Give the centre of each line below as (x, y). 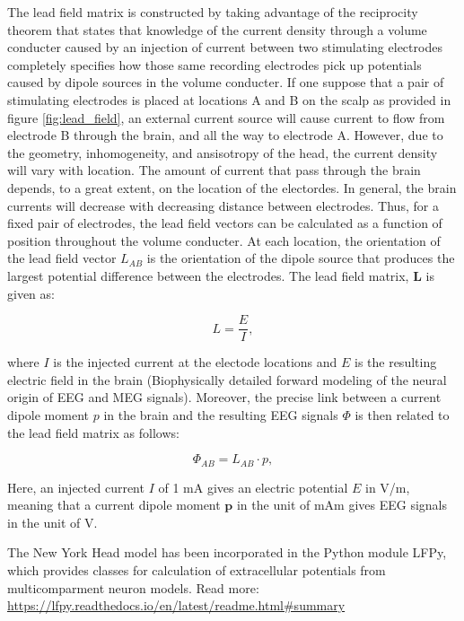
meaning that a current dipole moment (114, 505)
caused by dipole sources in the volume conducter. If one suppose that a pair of (226, 82)
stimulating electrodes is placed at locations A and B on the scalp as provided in (229, 99)
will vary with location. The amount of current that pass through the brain (214, 170)
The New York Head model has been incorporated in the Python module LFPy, (227, 552)
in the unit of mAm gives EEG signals (342, 505)
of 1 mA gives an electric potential (253, 487)
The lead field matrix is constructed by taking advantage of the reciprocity (213, 12)
